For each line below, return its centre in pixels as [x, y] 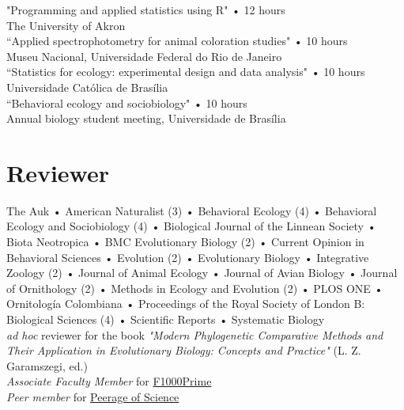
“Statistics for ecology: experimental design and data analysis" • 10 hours [186, 72]
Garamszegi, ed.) [47, 365]
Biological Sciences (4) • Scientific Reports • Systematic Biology [166, 319]
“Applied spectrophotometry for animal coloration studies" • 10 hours [177, 41]
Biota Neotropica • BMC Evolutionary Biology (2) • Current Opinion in [185, 242]
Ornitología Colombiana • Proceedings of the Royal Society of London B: [186, 304]
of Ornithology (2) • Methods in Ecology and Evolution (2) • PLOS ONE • [195, 288]
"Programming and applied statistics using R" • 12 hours [146, 9]
